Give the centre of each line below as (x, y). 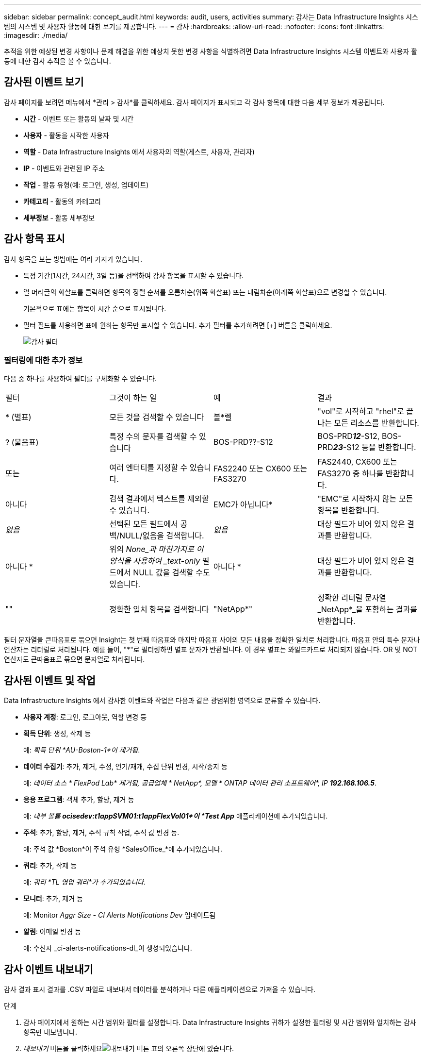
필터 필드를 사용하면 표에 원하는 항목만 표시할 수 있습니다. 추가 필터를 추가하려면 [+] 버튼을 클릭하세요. (178, 325)
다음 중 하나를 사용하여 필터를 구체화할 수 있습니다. (80, 379)
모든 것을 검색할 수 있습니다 (157, 417)
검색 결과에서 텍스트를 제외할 (159, 499)
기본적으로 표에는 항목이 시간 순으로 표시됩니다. (95, 308)
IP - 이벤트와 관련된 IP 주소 (64, 168)
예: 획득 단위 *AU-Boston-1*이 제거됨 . (82, 750)
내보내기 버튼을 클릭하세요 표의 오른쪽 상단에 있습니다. (129, 1049)
